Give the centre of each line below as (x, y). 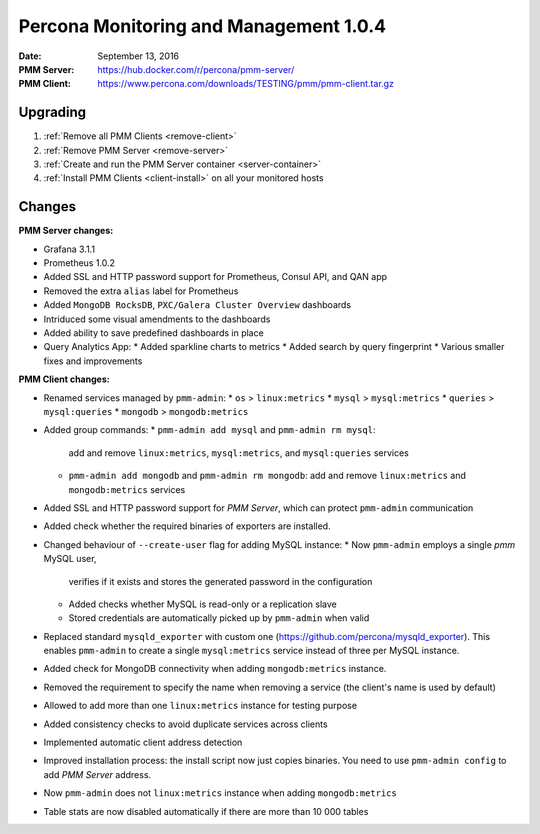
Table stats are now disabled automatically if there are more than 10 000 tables (206, 811)
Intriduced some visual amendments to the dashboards (157, 319)
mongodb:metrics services (127, 489)
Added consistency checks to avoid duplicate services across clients (186, 724)
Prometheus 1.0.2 (79, 263)
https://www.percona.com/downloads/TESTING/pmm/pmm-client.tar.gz (246, 84)
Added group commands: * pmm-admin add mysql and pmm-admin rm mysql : (209, 430)
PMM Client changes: (64, 379)
